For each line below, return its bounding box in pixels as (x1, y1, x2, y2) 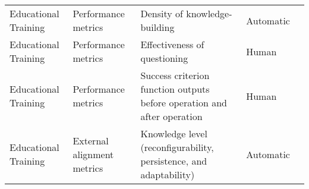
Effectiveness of (140, 37, 204, 51)
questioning (140, 51, 188, 65)
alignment (72, 147, 114, 161)
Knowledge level (140, 127, 207, 140)
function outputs (140, 82, 210, 96)
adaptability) (140, 168, 195, 181)
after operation (140, 109, 203, 123)
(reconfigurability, (140, 140, 214, 154)
